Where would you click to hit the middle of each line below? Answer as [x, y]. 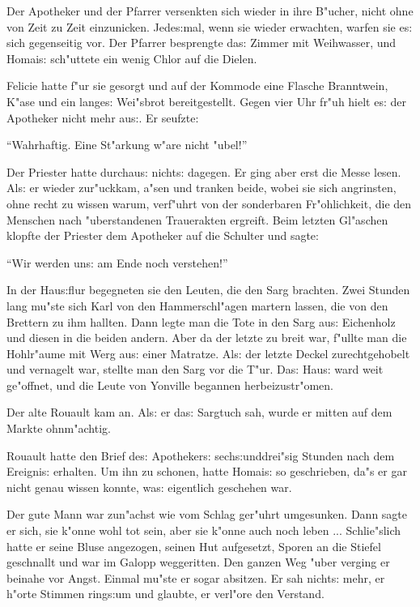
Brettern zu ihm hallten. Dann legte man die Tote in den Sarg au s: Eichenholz [201, 321]
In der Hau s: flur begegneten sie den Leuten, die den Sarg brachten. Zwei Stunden [208, 290]
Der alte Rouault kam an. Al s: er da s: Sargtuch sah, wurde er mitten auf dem [199, 412]
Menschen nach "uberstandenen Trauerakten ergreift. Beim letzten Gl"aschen [197, 219]
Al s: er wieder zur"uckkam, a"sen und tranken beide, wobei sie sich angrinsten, [202, 188]
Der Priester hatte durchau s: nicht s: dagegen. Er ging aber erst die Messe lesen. [204, 171]
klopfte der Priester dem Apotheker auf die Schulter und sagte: [163, 235]
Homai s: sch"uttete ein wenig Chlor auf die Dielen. [132, 58]
